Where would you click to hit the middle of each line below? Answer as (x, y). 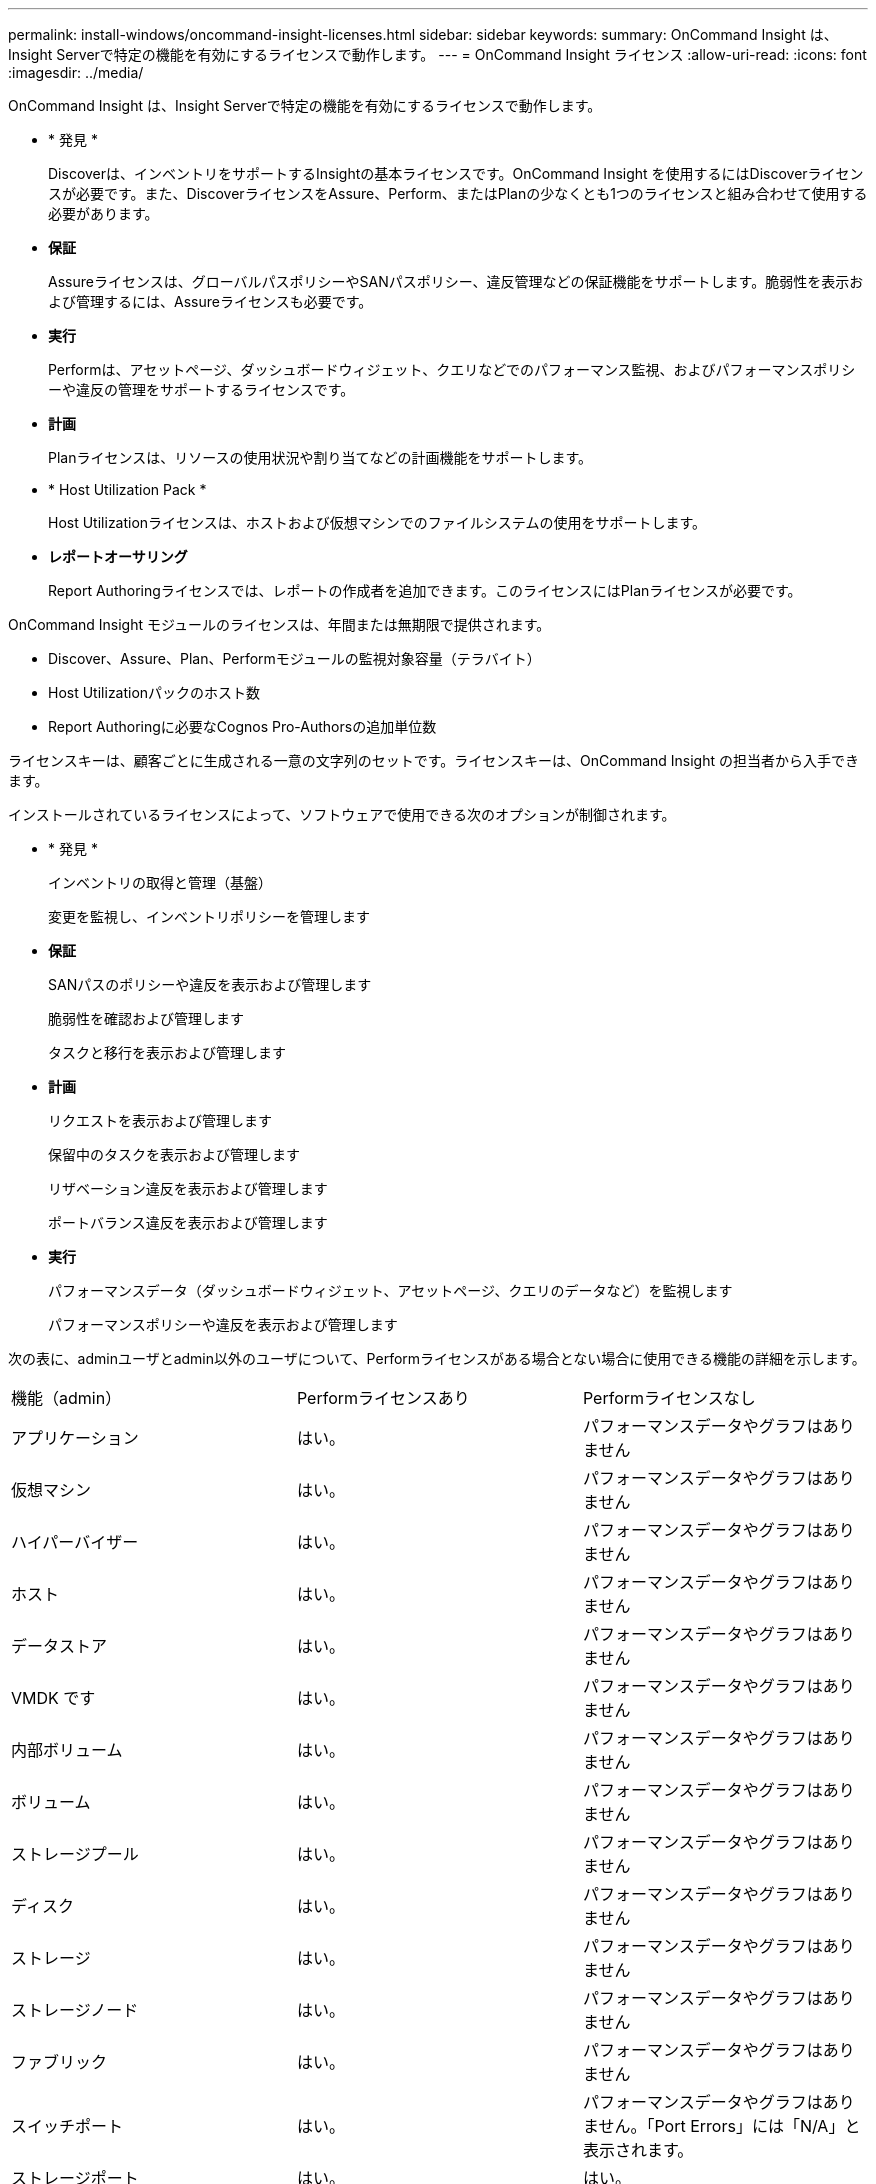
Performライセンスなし (669, 1398)
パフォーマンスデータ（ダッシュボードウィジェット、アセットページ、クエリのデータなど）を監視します (390, 1290)
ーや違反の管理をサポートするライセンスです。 (201, 389)
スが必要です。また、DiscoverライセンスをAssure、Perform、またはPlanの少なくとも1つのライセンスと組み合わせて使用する (458, 193)
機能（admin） (66, 1398)
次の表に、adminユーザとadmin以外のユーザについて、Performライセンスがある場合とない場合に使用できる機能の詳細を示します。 (437, 1358)
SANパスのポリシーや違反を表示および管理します (210, 984)
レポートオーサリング (118, 556)
